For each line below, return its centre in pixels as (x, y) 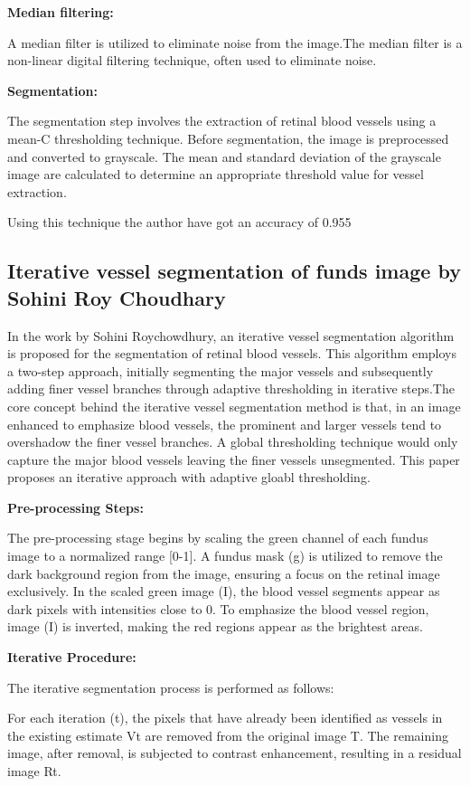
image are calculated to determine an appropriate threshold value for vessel (216, 174)
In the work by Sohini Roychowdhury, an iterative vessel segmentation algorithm (231, 335)
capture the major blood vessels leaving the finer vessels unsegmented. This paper (234, 459)
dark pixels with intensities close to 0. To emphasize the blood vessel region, (218, 608)
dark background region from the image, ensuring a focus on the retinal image (224, 573)
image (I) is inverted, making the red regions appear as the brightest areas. (215, 626)
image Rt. (34, 771)
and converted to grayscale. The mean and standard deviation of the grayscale (224, 156)
